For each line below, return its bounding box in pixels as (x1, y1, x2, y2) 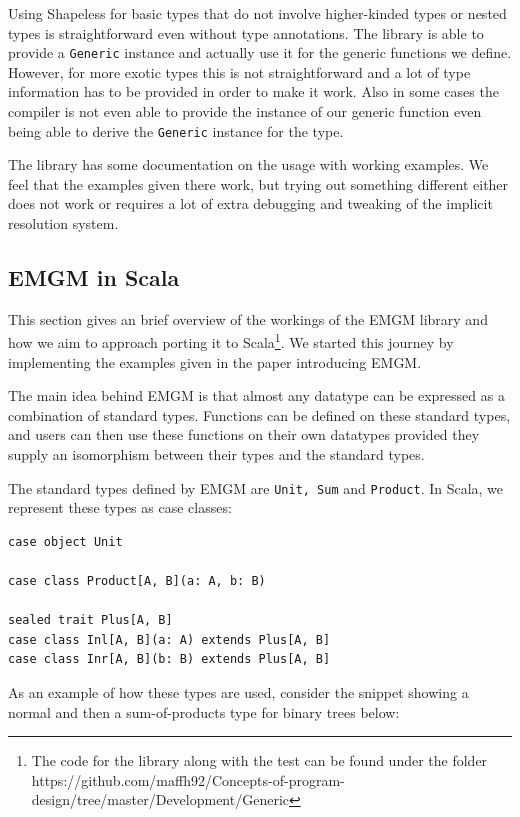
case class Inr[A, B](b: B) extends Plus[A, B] (8, 652, 331, 667)
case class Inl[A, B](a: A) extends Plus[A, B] (8, 632, 331, 647)
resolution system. (8, 213, 119, 234)
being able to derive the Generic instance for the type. (8, 120, 344, 141)
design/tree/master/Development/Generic (31, 789, 290, 810)
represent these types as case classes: (8, 497, 232, 518)
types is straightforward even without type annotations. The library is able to (8, 22, 484, 43)
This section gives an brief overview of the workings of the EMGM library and (8, 308, 488, 329)
